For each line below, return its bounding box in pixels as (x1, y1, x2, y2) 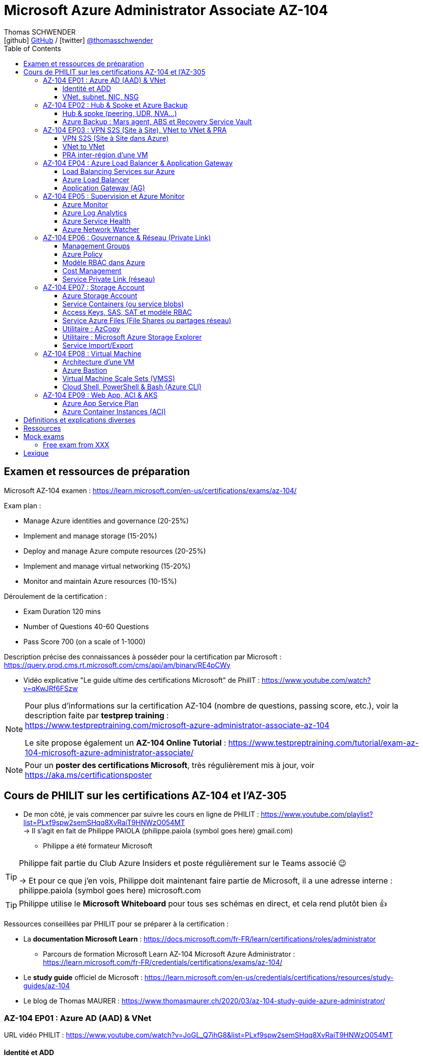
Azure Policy (62, 250, 103, 258)
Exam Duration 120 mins (23, 607, 101, 616)
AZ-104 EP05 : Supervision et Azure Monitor (43, 192, 185, 200)
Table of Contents (4, 44, 61, 53)
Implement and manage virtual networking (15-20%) (23, 561, 191, 570)
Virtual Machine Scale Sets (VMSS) (62, 374, 175, 383)
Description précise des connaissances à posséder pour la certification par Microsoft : (4, 652, 282, 661)
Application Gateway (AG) (62, 183, 145, 192)
